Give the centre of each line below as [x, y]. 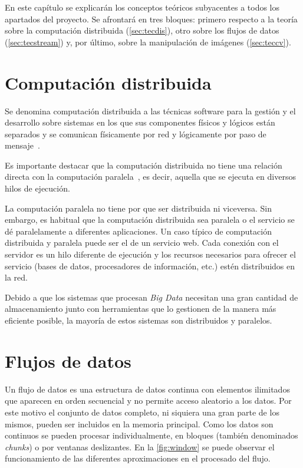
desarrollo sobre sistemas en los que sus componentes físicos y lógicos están [140, 122]
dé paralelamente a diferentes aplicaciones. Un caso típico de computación [138, 231]
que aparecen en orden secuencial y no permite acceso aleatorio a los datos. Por [148, 401]
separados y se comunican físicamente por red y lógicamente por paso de [136, 134]
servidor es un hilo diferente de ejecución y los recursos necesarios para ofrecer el [150, 254]
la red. [16, 277]
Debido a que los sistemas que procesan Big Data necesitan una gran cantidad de [151, 297]
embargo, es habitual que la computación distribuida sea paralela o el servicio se [150, 220]
